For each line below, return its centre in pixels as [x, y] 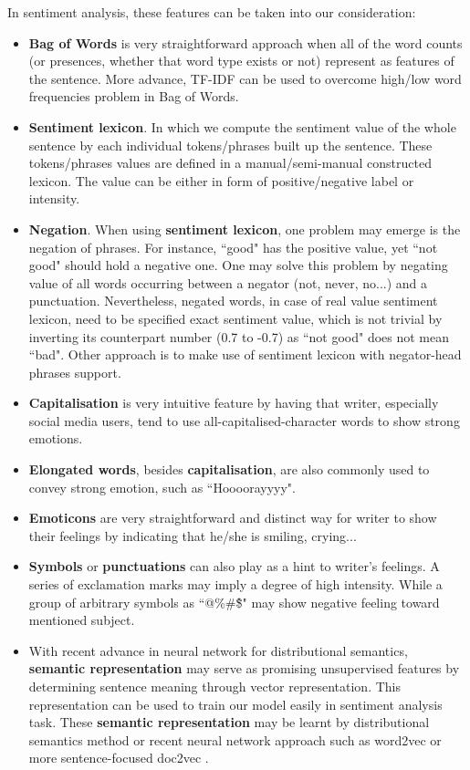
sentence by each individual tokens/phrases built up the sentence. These [230, 145]
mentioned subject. [82, 620]
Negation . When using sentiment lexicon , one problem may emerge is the [245, 229]
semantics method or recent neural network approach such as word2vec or [235, 739]
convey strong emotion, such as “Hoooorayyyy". [162, 487]
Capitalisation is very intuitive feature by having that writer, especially [234, 403]
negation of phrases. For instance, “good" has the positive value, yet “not [233, 247]
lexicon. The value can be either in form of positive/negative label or [221, 180]
